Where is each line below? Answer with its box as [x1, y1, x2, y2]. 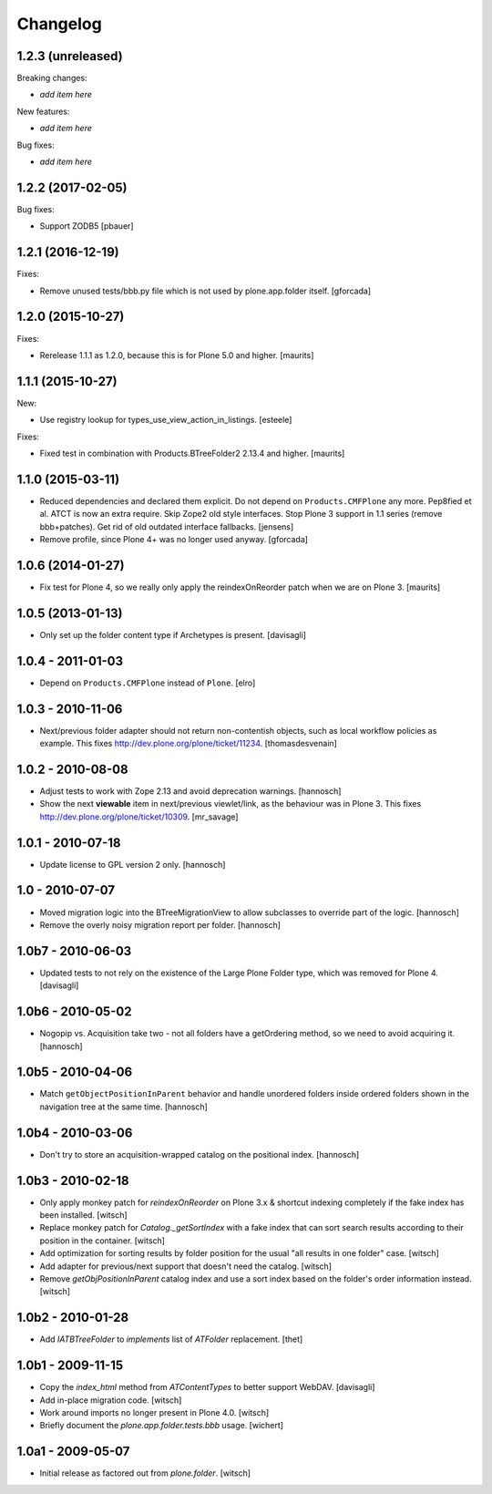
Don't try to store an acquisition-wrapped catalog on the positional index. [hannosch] [39, 1149, 360, 1159]
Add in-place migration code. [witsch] [39, 1395, 182, 1406]
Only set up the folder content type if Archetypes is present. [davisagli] [39, 629, 307, 640]
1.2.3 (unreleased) [16, 48, 123, 64]
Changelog [16, 14, 102, 34]
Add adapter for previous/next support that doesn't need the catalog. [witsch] [39, 1261, 333, 1272]
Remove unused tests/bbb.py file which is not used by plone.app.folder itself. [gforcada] [39, 285, 372, 296]
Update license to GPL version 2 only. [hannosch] [39, 859, 226, 870]
